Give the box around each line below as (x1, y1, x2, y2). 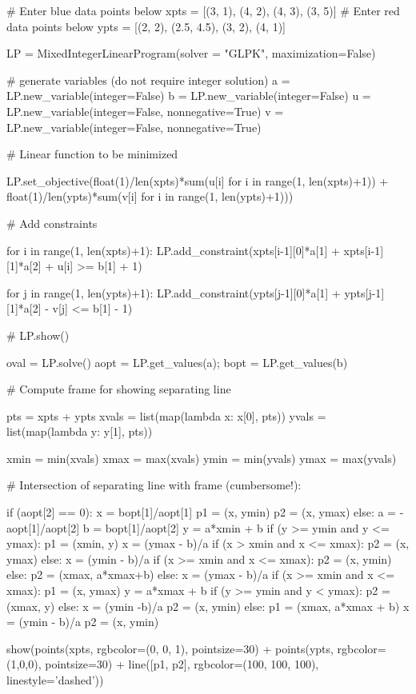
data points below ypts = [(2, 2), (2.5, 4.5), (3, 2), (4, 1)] (6, 18, 286, 34)
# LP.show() (6, 326, 70, 343)
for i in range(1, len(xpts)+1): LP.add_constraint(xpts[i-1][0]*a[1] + (6, 241, 340, 258)
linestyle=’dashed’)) (6, 672, 104, 688)
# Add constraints (6, 214, 98, 231)
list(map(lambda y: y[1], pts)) (6, 423, 153, 440)
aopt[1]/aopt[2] (6, 519, 80, 536)
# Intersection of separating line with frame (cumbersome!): (6, 477, 302, 493)
